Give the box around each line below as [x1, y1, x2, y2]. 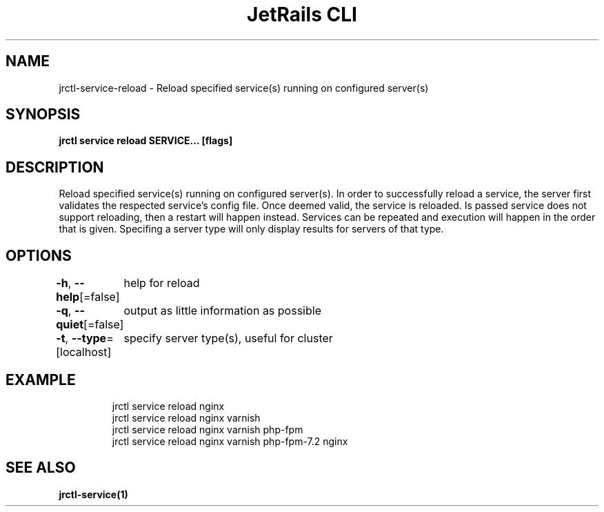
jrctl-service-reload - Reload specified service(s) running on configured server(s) [59, 81, 429, 94]
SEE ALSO [6, 459, 76, 477]
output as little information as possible [123, 304, 321, 318]
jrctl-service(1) [59, 488, 128, 500]
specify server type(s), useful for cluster [123, 331, 333, 346]
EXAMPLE [6, 371, 76, 388]
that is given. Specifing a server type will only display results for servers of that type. [59, 223, 444, 235]
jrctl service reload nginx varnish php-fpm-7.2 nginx [112, 435, 348, 447]
